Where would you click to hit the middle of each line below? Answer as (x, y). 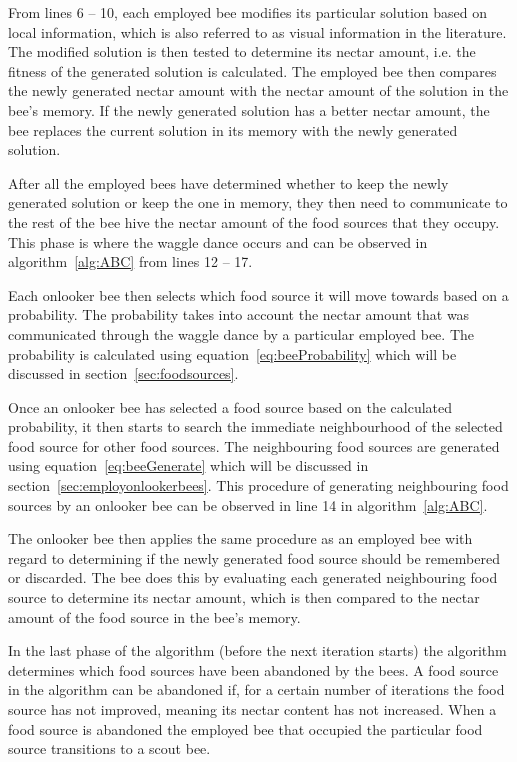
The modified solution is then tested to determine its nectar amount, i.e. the (242, 51)
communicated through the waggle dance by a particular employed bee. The (241, 333)
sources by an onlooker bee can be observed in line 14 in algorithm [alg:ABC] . (248, 504)
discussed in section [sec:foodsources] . (123, 373)
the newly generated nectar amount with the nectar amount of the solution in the (258, 90)
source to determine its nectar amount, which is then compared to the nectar (244, 597)
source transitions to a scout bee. (109, 748)
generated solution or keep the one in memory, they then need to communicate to (258, 202)
